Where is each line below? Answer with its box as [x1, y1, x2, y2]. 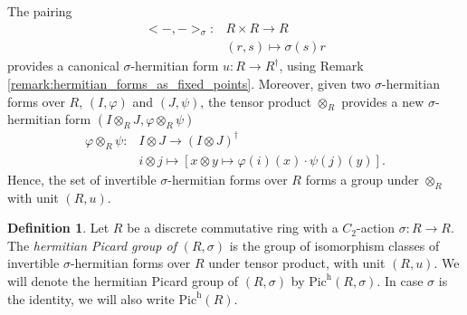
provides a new [341, 91, 424, 110]
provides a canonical [7, 56, 119, 75]
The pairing [7, 2, 72, 20]
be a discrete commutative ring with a [127, 218, 338, 237]
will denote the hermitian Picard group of [7, 271, 239, 290]
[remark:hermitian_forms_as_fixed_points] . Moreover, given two [7, 74, 371, 93]
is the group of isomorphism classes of [229, 235, 440, 254]
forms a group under [305, 169, 419, 188]
